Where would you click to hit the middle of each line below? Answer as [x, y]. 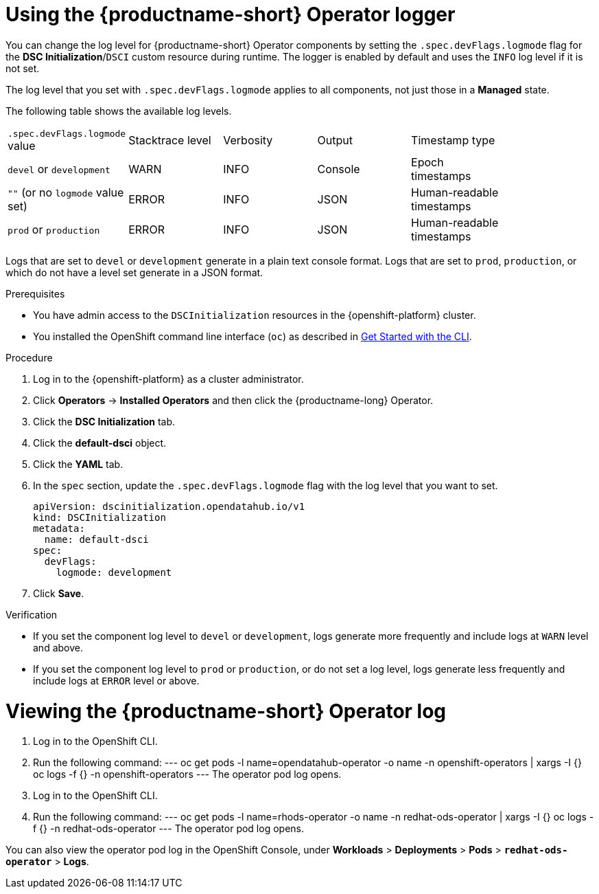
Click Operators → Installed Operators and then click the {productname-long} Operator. [233, 400]
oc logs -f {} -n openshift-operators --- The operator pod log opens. [187, 774]
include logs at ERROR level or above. [116, 680]
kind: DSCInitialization [99, 517]
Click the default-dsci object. [100, 443]
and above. [58, 647]
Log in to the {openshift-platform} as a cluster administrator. [168, 379]
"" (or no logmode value [66, 192]
